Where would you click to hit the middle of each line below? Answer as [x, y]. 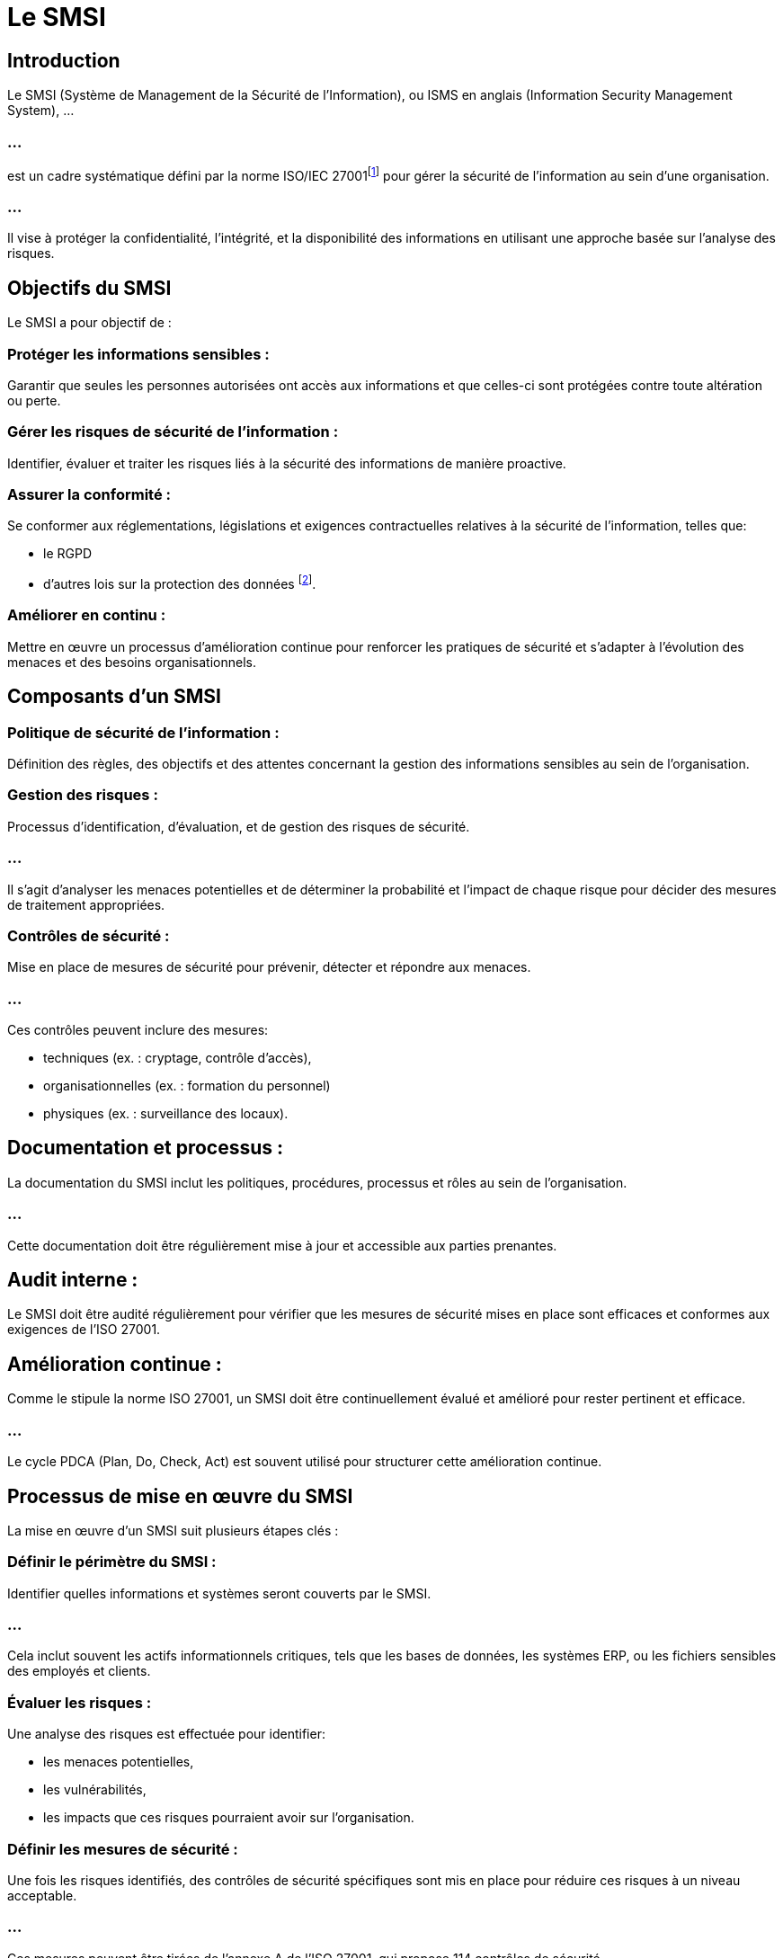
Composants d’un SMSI [115, 697]
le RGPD [67, 554]
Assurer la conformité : [89, 495]
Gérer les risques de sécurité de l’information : [173, 432]
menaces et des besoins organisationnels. [132, 662]
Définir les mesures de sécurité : [123, 1849]
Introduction [64, 60]
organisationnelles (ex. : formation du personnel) [187, 1086]
